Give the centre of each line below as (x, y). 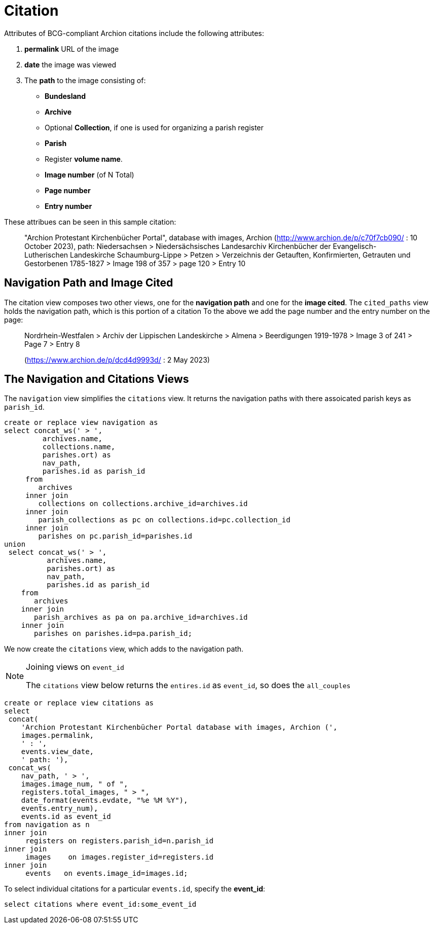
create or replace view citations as (79, 703)
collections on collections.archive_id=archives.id (143, 504)
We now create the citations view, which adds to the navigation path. (124, 649)
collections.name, (79, 447)
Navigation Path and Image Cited (89, 283)
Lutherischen (46, 255)
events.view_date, (58, 752)
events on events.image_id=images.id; (107, 873)
